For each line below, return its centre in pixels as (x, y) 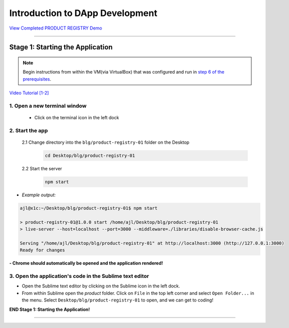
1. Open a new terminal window (48, 106)
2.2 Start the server (42, 169)
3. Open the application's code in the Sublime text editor (79, 276)
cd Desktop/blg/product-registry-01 (90, 156)
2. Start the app (29, 130)
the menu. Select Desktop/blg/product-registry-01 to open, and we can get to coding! (117, 300)
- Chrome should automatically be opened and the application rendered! (86, 263)
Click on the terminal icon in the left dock (77, 118)
